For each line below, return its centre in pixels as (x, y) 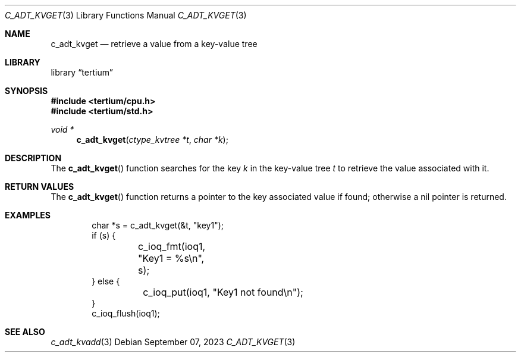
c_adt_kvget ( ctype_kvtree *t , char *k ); (152, 140)
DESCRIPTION (33, 158)
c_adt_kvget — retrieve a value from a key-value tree (154, 44)
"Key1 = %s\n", (171, 258)
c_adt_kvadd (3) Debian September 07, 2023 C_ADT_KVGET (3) (173, 342)
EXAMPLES (28, 215)
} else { (106, 281)
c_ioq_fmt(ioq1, (172, 246)
